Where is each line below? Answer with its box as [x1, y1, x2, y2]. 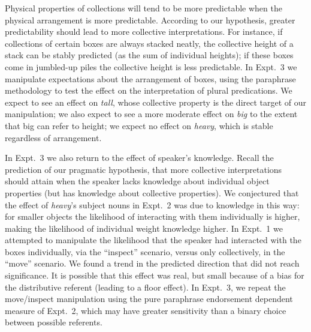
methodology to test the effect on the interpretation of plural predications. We [5, 84, 292, 97]
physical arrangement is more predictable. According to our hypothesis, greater [5, 13, 295, 26]
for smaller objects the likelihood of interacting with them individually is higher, [5, 210, 300, 223]
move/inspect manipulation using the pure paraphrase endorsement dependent [5, 292, 293, 305]
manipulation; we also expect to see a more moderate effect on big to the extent [5, 107, 298, 120]
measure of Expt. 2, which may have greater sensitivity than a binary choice [5, 304, 286, 316]
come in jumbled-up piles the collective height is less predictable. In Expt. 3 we [5, 60, 297, 73]
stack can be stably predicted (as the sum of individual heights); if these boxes [5, 49, 294, 61]
